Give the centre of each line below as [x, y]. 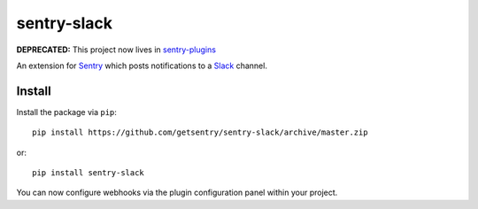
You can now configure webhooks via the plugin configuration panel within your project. [177, 193]
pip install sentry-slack [89, 173]
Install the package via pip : [66, 112]
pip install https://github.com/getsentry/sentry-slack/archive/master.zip [200, 132]
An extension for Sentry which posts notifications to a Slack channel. [142, 66]
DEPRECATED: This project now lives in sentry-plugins [116, 50]
